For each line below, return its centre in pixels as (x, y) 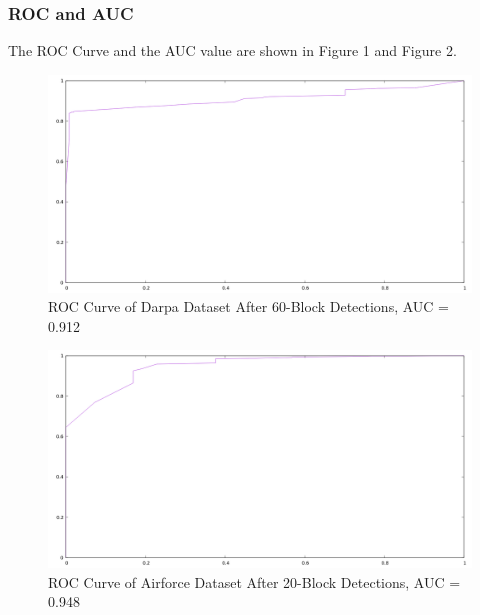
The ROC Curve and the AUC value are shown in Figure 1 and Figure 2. (232, 50)
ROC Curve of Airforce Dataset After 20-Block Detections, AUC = (254, 581)
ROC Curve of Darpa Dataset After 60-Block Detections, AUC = (248, 306)
